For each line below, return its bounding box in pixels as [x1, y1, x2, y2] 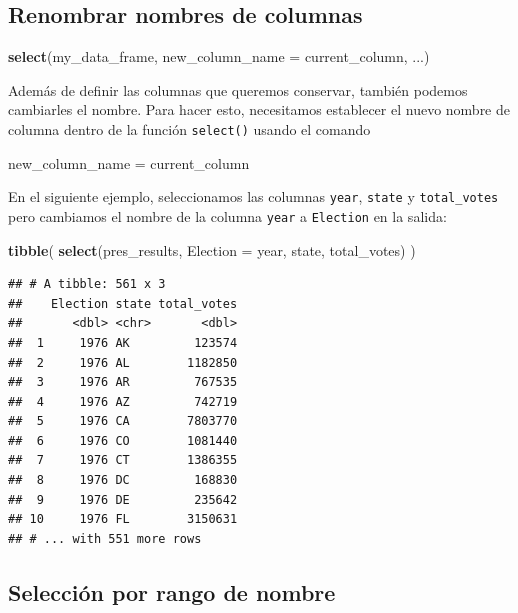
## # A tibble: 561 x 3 [8, 277, 166, 292]
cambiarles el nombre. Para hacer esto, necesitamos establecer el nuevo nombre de [8, 99, 510, 120]
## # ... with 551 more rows [8, 531, 202, 546]
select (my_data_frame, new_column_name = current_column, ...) [8, 46, 430, 67]
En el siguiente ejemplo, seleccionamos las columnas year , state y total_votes [8, 186, 499, 207]
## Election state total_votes [8, 296, 238, 311]
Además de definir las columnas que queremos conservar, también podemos [8, 79, 468, 100]
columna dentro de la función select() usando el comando [8, 118, 371, 139]
